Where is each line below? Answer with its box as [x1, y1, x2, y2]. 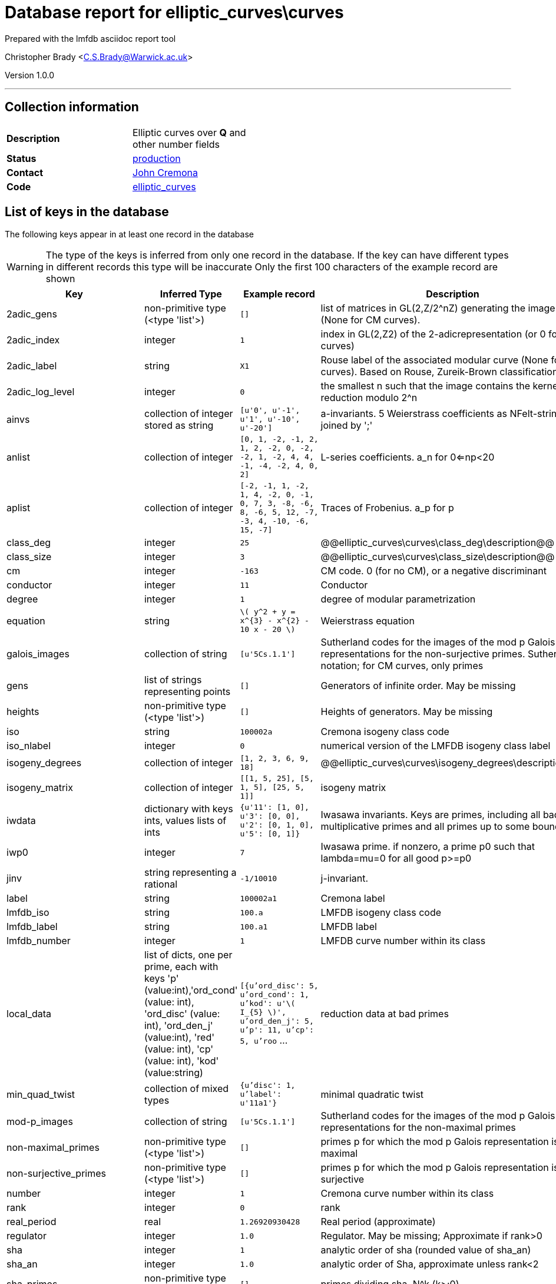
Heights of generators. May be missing [320, 706, 493, 718]
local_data [6, 1008, 51, 1020]
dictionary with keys [144, 803, 233, 815]
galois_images [6, 648, 69, 660]
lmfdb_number [6, 935, 71, 947]
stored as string [144, 419, 214, 431]
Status [6, 152, 37, 164]
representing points [144, 686, 231, 698]
